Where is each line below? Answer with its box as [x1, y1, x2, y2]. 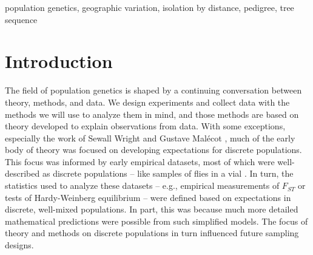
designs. [5, 239, 34, 251]
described [5, 167, 40, 180]
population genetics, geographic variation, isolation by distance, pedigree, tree [5, 1, 294, 13]
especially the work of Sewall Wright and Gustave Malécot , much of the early [5, 131, 295, 144]
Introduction [5, 49, 113, 73]
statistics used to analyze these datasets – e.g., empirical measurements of [5, 179, 280, 192]
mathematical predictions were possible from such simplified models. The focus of [5, 214, 308, 227]
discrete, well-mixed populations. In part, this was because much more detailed [5, 203, 298, 216]
